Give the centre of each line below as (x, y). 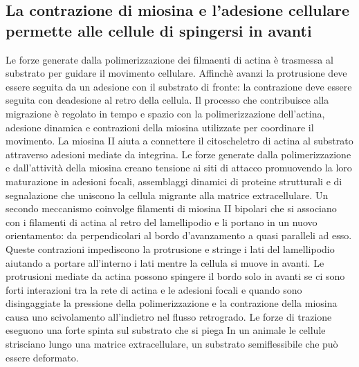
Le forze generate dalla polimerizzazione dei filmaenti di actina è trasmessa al (169, 59)
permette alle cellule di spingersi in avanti (159, 30)
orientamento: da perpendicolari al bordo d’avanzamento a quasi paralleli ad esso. (179, 235)
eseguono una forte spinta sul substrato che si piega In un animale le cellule (166, 330)
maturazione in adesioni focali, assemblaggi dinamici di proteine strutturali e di (174, 181)
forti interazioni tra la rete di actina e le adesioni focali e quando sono (154, 289)
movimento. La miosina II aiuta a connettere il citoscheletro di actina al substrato (179, 141)
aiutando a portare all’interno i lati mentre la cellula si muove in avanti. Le (165, 262)
